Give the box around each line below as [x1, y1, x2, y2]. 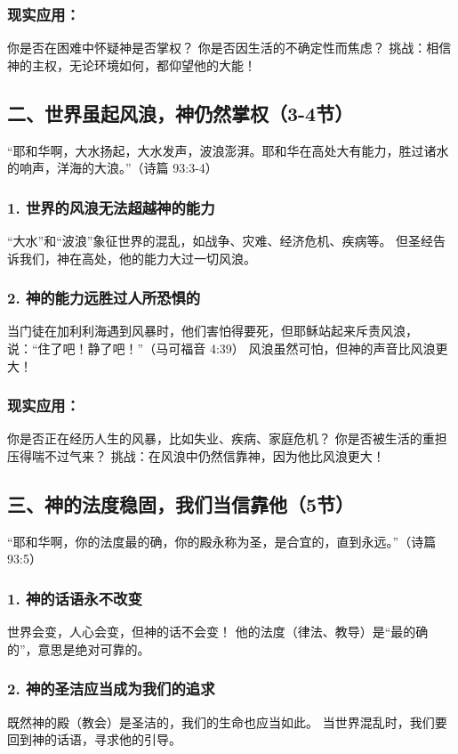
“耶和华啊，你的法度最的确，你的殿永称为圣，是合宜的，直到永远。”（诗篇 [7, 531, 437, 550]
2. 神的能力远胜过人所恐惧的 [7, 287, 201, 309]
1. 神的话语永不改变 [7, 587, 142, 609]
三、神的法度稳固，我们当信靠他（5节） [7, 491, 355, 517]
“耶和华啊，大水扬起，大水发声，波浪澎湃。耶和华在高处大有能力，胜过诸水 [7, 141, 449, 159]
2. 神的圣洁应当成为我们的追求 [7, 677, 215, 700]
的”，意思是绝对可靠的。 [7, 639, 150, 658]
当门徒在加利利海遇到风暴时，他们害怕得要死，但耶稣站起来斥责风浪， [7, 321, 418, 340]
